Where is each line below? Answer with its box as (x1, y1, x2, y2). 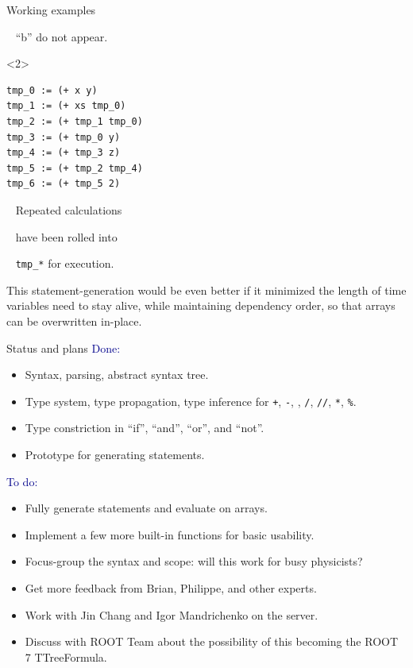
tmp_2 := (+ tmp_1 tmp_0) (6, 115, 143, 127)
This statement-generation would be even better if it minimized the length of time (6, 281, 407, 298)
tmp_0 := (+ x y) (6, 84, 98, 96)
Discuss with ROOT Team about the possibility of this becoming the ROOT (25, 633, 399, 650)
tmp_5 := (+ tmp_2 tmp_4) (6, 162, 143, 174)
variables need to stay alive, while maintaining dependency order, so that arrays (6, 297, 396, 314)
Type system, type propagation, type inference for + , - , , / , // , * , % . (25, 392, 357, 409)
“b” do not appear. (15, 28, 108, 44)
